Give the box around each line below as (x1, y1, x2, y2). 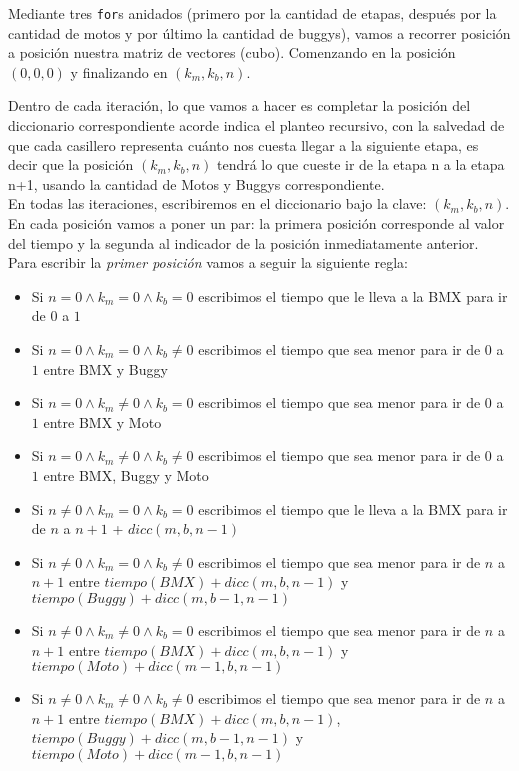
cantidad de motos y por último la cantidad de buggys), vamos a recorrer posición (8, 22, 511, 43)
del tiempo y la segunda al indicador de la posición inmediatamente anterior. (8, 232, 479, 253)
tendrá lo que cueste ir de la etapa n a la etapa (216, 154, 505, 175)
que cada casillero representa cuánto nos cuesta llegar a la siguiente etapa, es (8, 134, 479, 155)
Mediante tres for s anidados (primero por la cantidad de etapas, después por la (8, 3, 497, 23)
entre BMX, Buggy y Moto (43, 464, 209, 485)
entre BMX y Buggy (43, 358, 168, 379)
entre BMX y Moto (43, 411, 162, 432)
